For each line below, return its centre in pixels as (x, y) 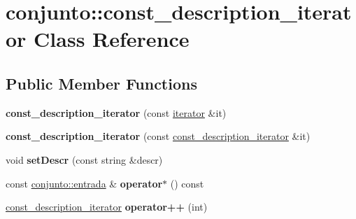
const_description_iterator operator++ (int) (107, 207)
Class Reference (112, 39)
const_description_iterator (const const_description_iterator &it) (158, 136)
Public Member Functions (101, 83)
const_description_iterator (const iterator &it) (116, 112)
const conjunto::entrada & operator (84, 183)
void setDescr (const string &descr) (84, 159)
